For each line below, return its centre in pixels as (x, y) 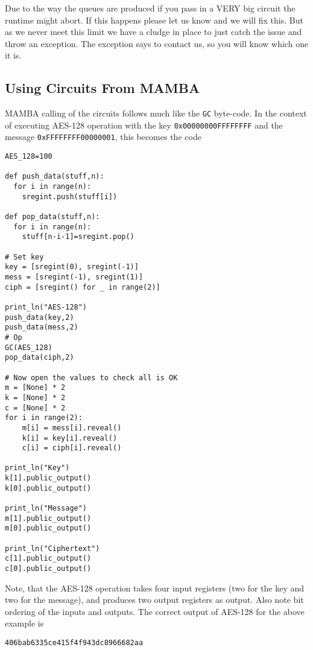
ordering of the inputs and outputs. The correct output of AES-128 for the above (155, 611)
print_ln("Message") (46, 508)
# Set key (24, 257)
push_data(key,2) (40, 317)
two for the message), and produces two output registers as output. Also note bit (154, 600)
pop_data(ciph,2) (40, 358)
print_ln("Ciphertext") (52, 548)
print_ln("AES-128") (46, 307)
